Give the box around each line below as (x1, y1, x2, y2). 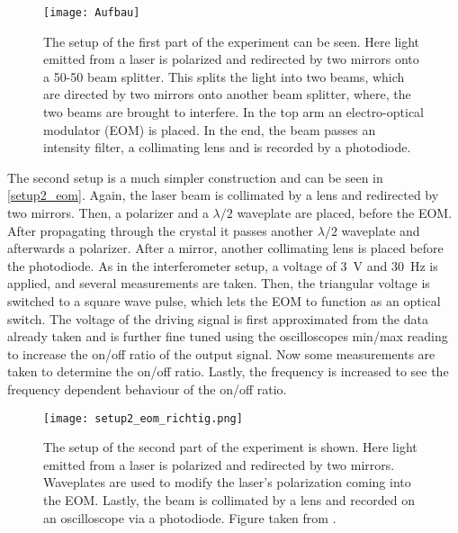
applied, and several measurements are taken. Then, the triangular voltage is (7, 274, 430, 293)
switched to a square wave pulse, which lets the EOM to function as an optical (7, 291, 441, 310)
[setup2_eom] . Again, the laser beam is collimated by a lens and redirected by (7, 185, 439, 204)
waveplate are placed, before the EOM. (237, 203, 453, 221)
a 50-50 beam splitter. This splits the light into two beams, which (43, 67, 405, 86)
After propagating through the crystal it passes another (7, 221, 314, 239)
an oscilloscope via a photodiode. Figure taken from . (43, 508, 337, 527)
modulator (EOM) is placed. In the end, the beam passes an (43, 120, 376, 139)
